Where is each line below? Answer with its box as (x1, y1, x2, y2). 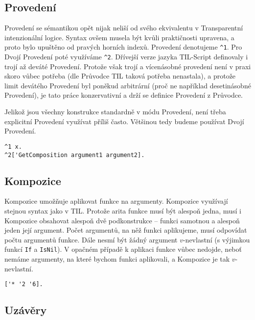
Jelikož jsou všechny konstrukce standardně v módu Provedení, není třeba (4, 107, 226, 117)
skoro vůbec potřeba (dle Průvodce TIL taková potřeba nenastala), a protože (4, 71, 236, 81)
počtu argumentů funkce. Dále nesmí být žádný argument (4, 234, 178, 244)
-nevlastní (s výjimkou (183, 234, 250, 244)
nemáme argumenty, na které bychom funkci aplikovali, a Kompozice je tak (4, 254, 230, 264)
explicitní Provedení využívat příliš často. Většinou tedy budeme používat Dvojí (4, 116, 244, 126)
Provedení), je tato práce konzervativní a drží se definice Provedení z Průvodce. (4, 90, 243, 100)
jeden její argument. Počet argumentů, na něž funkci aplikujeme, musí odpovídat (4, 225, 247, 235)
